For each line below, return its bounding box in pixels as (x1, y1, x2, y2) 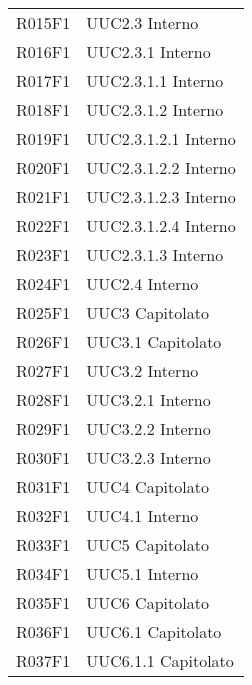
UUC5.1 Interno (86, 562, 199, 585)
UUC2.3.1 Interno (86, 40, 211, 63)
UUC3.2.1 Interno (86, 388, 211, 411)
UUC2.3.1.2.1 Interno (86, 127, 236, 150)
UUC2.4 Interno (86, 272, 199, 295)
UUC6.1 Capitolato (86, 620, 222, 643)
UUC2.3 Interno (86, 11, 199, 34)
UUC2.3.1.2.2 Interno (86, 156, 236, 179)
